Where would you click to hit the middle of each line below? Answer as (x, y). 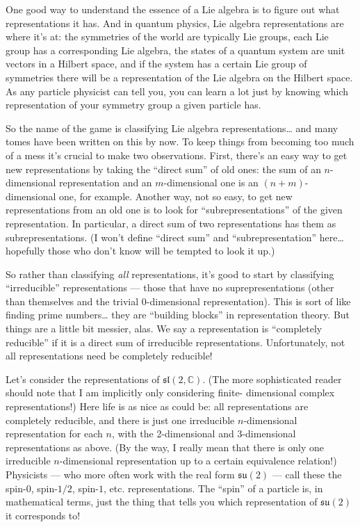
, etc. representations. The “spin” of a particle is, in (213, 488)
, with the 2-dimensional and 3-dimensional (204, 433)
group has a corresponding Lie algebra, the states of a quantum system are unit (175, 50)
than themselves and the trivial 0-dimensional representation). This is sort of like (178, 301)
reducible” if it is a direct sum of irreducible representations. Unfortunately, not (175, 342)
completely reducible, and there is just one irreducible (120, 420)
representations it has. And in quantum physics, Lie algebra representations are (175, 23)
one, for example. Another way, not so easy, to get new (176, 196)
